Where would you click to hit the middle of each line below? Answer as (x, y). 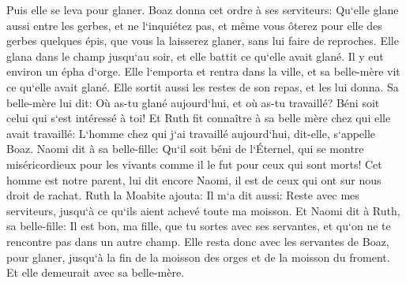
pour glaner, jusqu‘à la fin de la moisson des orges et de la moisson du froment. (198, 257)
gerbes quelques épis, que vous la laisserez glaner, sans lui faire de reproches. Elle (203, 41)
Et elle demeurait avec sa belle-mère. (96, 272)
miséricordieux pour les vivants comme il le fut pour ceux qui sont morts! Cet (194, 164)
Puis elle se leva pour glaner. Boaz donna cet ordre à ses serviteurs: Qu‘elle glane (203, 9)
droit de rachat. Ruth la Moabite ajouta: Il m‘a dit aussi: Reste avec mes (183, 195)
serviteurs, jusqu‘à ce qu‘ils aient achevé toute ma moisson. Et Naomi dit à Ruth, (203, 210)
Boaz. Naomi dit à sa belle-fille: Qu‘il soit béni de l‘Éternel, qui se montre (185, 149)
